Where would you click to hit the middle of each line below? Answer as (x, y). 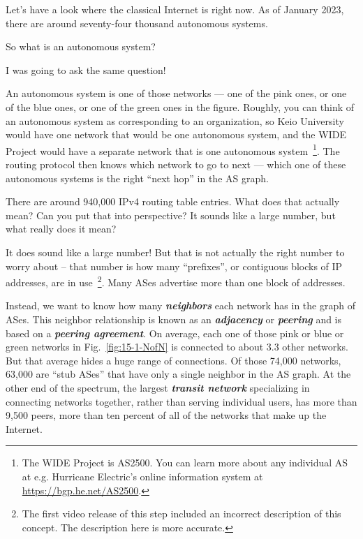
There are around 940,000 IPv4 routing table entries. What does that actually (173, 201)
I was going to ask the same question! (86, 69)
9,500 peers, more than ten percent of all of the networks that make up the (166, 415)
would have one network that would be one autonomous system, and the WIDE (176, 134)
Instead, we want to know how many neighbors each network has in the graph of (180, 305)
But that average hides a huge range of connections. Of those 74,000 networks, (173, 360)
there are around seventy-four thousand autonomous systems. (137, 23)
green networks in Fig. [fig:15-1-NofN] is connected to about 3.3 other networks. (177, 347)
